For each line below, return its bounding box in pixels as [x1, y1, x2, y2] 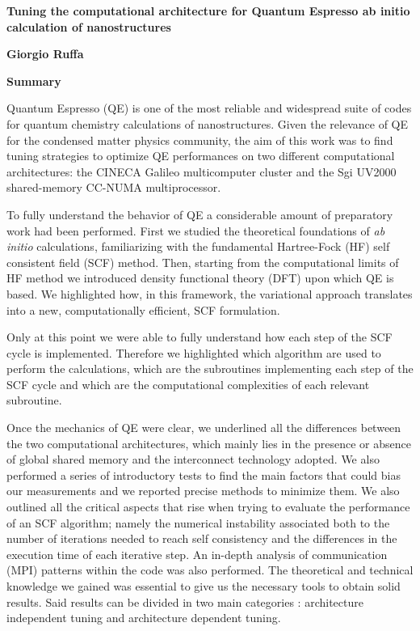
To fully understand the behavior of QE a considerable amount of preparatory [6, 205, 393, 222]
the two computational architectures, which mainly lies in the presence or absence [6, 434, 411, 451]
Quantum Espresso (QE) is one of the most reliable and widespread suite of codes [6, 100, 412, 116]
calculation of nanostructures [6, 18, 171, 35]
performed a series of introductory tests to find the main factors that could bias [6, 466, 401, 483]
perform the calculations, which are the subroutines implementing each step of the [6, 360, 414, 377]
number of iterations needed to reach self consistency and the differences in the [6, 530, 397, 547]
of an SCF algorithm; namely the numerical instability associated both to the [6, 514, 390, 531]
